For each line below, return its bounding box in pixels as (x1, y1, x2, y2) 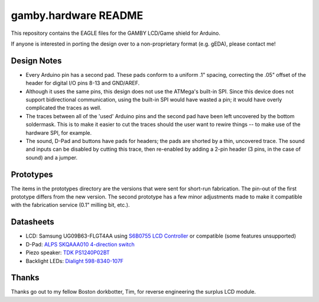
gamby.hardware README (11, 9, 144, 22)
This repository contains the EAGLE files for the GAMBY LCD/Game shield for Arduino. (11, 30, 221, 37)
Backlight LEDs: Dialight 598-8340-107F (25, 257, 124, 264)
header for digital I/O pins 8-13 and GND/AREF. (25, 80, 140, 87)
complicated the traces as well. (25, 104, 102, 112)
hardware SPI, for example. (25, 129, 92, 136)
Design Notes (11, 56, 62, 66)
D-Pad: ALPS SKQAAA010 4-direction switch (25, 241, 135, 248)
